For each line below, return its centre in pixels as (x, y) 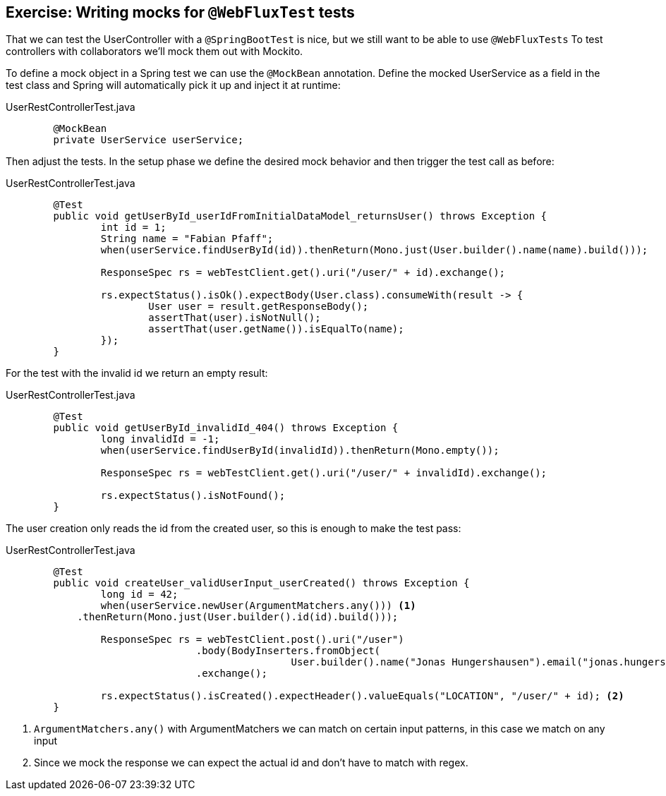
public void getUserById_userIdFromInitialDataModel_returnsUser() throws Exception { (300, 216)
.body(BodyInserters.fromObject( (288, 651)
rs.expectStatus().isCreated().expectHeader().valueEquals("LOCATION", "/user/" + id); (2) (362, 696)
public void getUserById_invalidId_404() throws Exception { (226, 428)
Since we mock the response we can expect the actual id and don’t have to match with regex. (251, 763)
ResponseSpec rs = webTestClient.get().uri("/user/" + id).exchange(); (303, 273)
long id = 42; (139, 595)
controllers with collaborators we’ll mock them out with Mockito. (155, 52)
